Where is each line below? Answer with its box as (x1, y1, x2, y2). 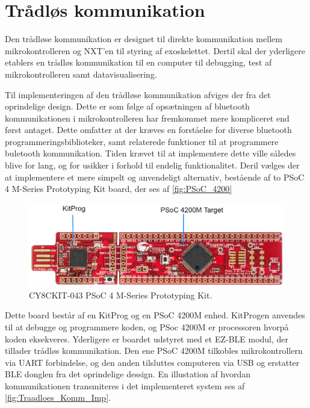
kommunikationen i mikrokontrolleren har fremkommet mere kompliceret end (5, 111, 290, 124)
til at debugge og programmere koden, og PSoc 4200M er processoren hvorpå (5, 320, 289, 333)
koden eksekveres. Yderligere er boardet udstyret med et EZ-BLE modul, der (5, 332, 289, 345)
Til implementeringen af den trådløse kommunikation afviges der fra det (5, 88, 271, 100)
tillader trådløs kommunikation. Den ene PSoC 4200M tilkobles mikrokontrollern (5, 344, 303, 357)
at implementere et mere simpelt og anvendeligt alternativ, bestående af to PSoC (5, 170, 305, 183)
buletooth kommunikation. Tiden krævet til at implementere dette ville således (5, 147, 296, 159)
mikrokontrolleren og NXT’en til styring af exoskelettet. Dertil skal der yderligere (5, 44, 305, 57)
